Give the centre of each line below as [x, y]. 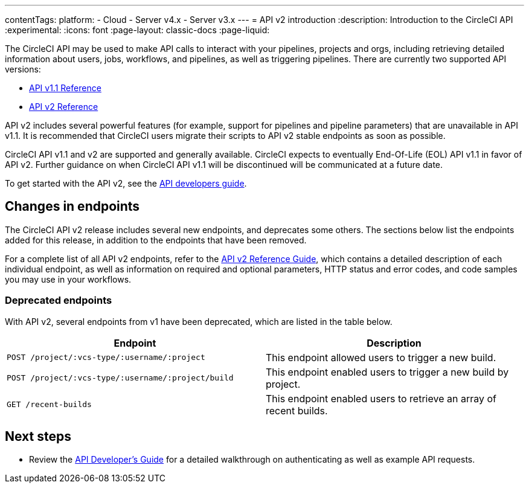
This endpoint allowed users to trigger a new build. [381, 357]
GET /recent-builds [49, 405]
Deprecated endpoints [59, 300]
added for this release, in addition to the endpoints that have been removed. [156, 240]
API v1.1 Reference [65, 88]
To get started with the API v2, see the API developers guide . [126, 183]
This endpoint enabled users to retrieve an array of [381, 398]
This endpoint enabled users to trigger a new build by [387, 372]
